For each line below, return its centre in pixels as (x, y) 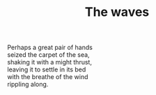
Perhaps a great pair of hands (50, 47)
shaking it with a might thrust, (50, 62)
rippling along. (28, 85)
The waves (117, 12)
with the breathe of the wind (48, 77)
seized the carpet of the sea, (48, 55)
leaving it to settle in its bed (47, 69)
